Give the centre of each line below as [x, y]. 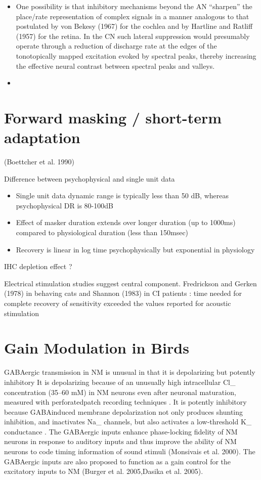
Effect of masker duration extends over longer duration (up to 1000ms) [126, 222]
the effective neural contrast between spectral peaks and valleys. [115, 66]
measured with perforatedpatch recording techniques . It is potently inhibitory [125, 402]
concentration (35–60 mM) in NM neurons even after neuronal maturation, [120, 392]
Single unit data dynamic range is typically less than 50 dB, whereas [122, 195]
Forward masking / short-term [113, 117]
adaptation [42, 137]
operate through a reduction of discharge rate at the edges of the [116, 46]
